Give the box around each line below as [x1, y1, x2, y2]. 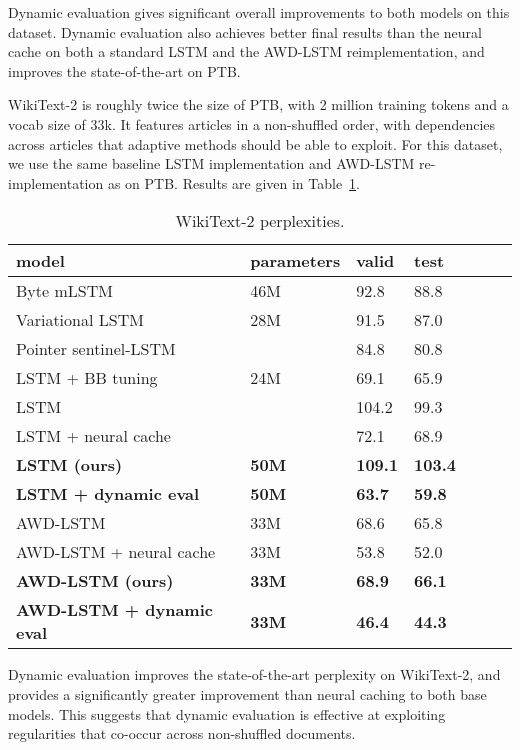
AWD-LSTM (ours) [16, 569, 174, 593]
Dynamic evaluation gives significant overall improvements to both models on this [8, 2, 510, 22]
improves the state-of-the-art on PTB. [8, 60, 241, 81]
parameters [250, 249, 341, 273]
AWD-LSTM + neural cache [16, 540, 216, 564]
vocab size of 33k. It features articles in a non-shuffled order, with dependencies [8, 113, 496, 134]
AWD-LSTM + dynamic [16, 598, 213, 622]
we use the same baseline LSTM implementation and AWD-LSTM [8, 153, 415, 174]
